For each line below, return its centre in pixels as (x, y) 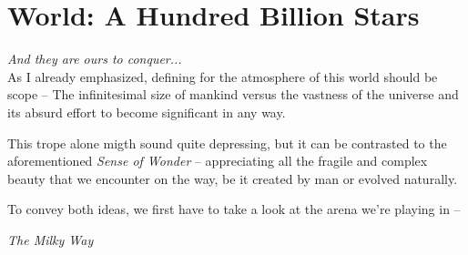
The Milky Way (51, 239)
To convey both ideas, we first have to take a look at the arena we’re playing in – (234, 209)
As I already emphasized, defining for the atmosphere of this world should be (223, 76)
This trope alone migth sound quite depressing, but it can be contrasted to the (227, 143)
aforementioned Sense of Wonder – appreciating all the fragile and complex (218, 161)
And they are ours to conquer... (95, 59)
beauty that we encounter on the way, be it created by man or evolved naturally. (233, 178)
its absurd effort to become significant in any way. (147, 112)
